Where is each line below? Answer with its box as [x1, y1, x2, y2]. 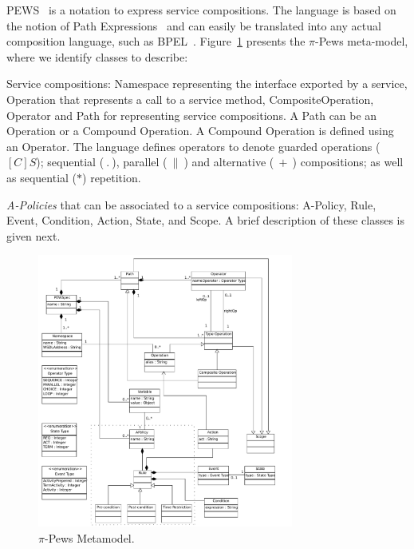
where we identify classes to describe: [6, 48, 188, 65]
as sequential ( [6, 169, 77, 185]
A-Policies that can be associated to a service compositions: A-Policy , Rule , [6, 196, 377, 213]
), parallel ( [112, 153, 168, 170]
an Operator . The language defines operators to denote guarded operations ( [6, 137, 380, 154]
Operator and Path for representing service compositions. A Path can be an [6, 106, 377, 123]
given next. [6, 227, 61, 244]
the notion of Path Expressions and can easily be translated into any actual [6, 17, 381, 34]
